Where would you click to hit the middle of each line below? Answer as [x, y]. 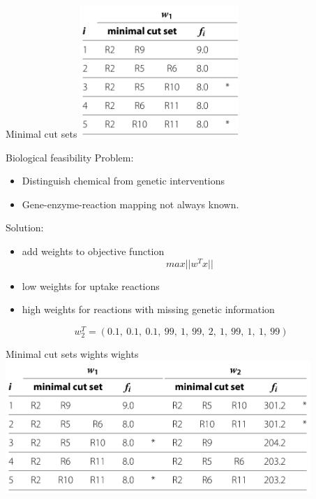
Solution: [25, 227]
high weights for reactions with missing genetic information [148, 309]
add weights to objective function [93, 251]
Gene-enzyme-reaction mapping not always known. [130, 204]
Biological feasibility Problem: [70, 157]
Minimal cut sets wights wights [72, 354]
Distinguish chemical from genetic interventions [123, 181]
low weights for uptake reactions [91, 285]
